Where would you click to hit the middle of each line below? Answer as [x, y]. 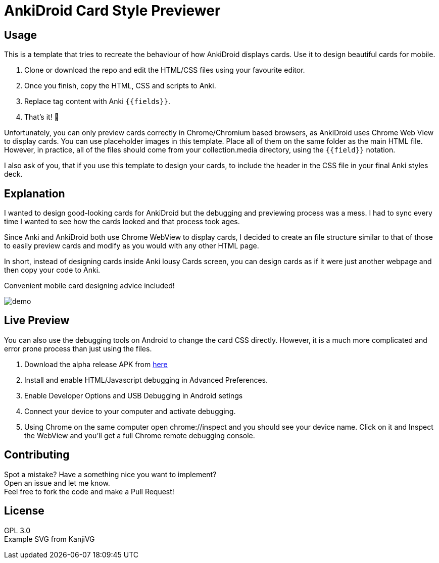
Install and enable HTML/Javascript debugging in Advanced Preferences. [146, 380]
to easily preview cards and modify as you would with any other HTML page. [132, 246]
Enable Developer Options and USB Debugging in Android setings [134, 395]
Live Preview [37, 321]
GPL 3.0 [17, 530]
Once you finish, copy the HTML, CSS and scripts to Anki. [120, 86]
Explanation [35, 193]
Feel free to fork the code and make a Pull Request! [89, 491]
